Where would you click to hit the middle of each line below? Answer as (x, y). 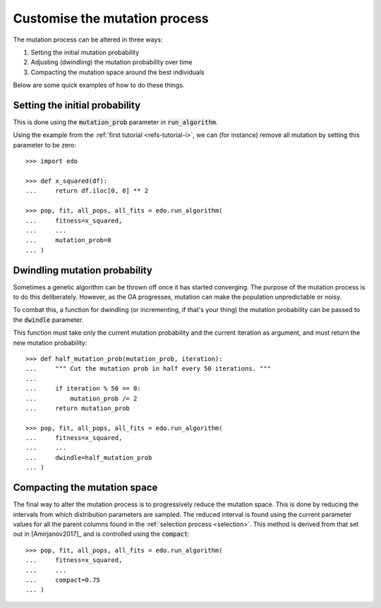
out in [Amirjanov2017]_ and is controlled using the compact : (101, 534)
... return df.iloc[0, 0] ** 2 (87, 191)
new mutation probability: (50, 342)
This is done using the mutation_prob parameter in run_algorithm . (115, 122)
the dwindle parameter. (48, 320)
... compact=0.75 (63, 580)
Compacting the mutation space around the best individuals (117, 72)
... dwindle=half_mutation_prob (89, 458)
